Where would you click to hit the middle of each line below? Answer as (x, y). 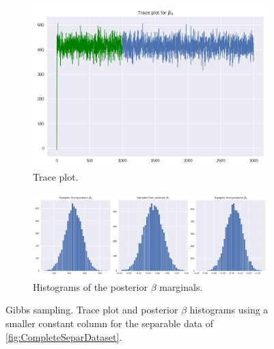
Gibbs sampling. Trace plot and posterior (92, 310)
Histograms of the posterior (90, 286)
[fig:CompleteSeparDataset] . (64, 336)
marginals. (181, 286)
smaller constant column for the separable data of (110, 323)
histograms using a (229, 310)
